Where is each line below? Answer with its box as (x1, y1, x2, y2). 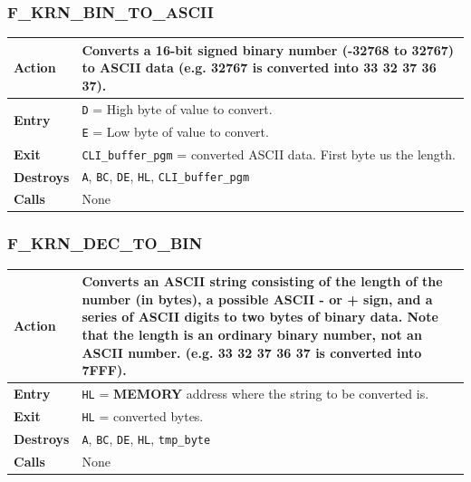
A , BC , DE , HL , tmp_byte (82, 429, 211, 448)
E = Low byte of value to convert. (82, 121, 269, 140)
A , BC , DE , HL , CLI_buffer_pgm (82, 167, 250, 186)
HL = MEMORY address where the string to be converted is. (82, 384, 429, 402)
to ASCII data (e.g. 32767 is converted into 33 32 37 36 (82, 58, 437, 77)
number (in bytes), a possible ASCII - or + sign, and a (82, 289, 433, 308)
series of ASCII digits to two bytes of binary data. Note (82, 307, 438, 326)
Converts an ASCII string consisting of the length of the (82, 272, 443, 291)
